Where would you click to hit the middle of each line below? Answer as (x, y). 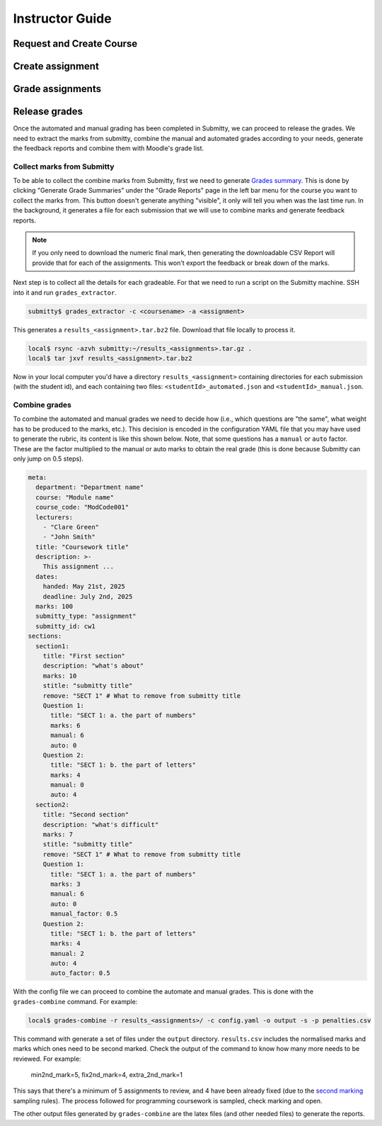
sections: (45, 636)
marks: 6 (65, 725)
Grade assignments (57, 89)
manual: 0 (68, 785)
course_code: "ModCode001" (82, 507)
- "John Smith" (69, 537)
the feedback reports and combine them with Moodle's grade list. (109, 148)
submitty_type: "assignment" (86, 616)
